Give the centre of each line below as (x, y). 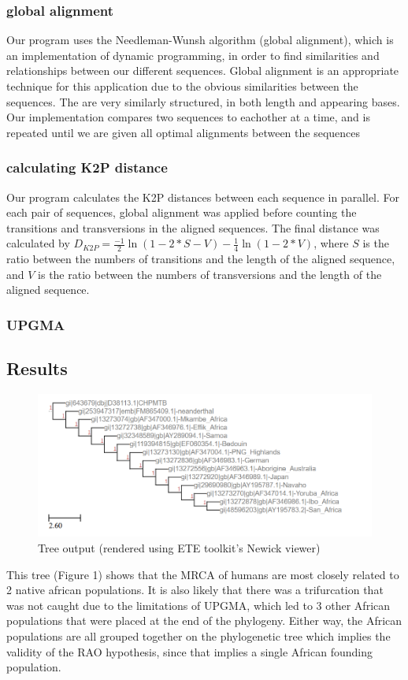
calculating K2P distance (87, 167)
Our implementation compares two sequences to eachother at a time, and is (188, 117)
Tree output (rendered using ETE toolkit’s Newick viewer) (179, 548)
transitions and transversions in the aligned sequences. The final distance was (193, 227)
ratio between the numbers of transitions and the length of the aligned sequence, (201, 259)
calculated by (38, 243)
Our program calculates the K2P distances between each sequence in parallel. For (203, 197)
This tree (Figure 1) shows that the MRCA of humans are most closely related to (203, 574)
